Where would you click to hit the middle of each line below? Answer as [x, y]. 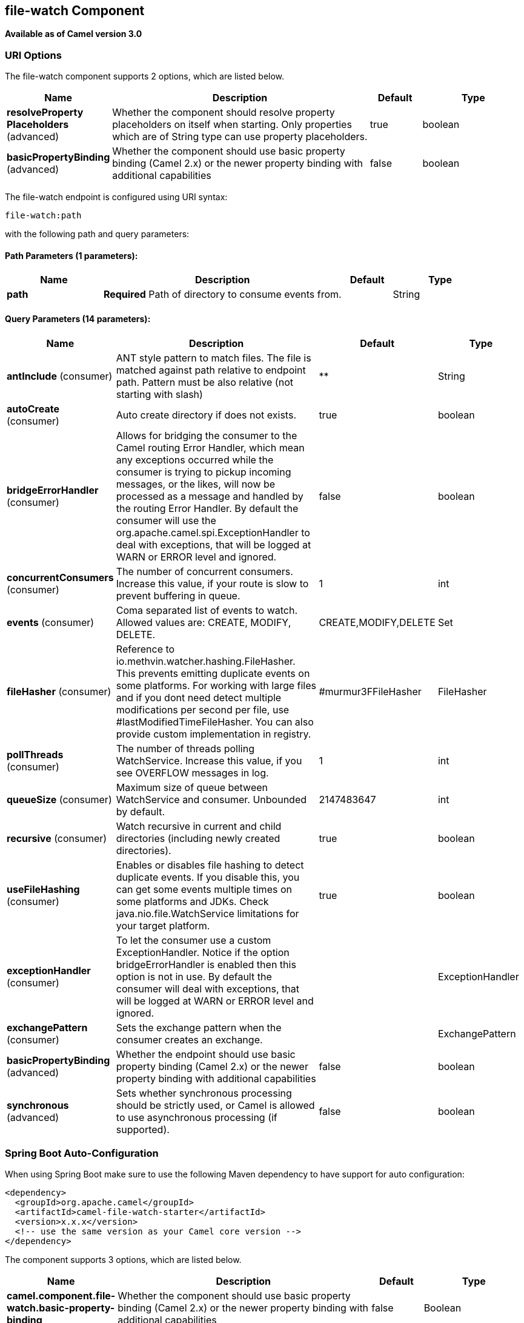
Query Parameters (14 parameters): [78, 319]
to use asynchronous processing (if [197, 1117]
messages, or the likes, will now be [196, 484]
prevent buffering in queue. [178, 595]
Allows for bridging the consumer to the [207, 435]
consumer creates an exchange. [189, 1039]
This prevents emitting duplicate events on [213, 673]
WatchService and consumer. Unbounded [211, 799]
